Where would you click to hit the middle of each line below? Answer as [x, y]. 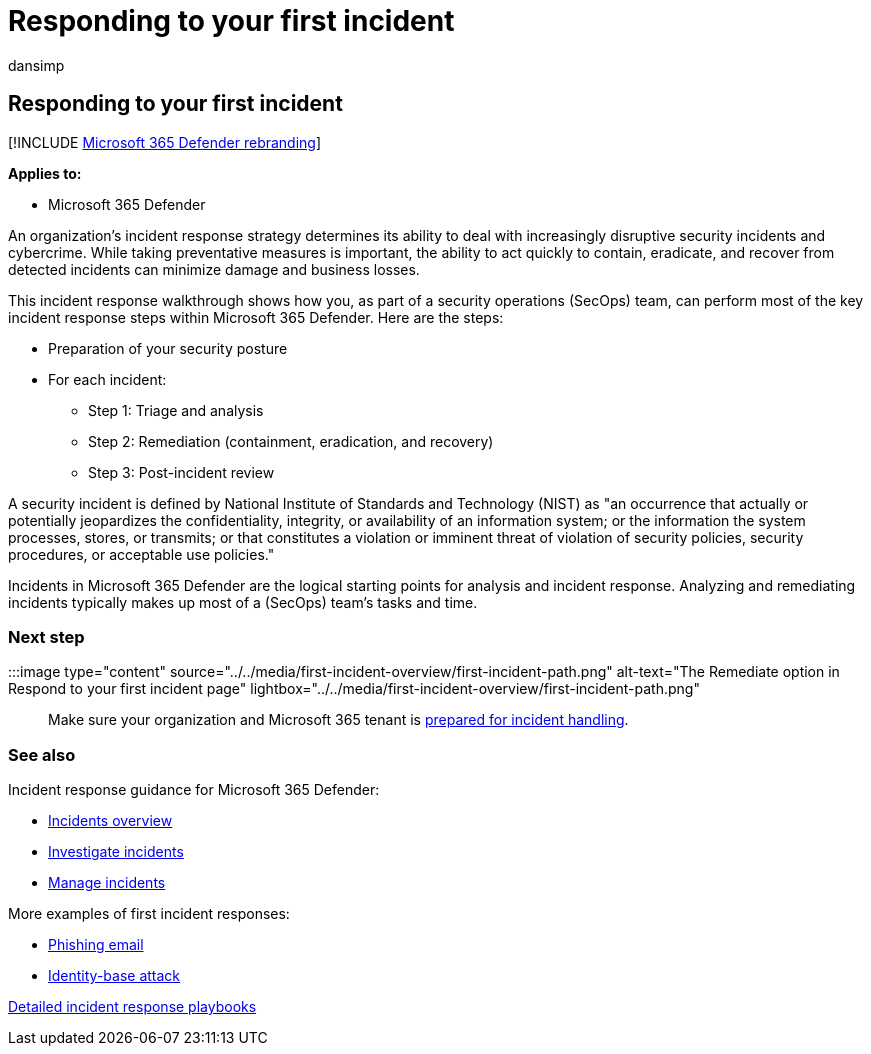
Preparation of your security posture [168, 348]
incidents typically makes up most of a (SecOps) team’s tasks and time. [243, 602]
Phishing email [96, 945]
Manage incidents [107, 883]
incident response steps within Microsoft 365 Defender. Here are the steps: [256, 317]
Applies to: [45, 173]
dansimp [36, 65]
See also [42, 754]
